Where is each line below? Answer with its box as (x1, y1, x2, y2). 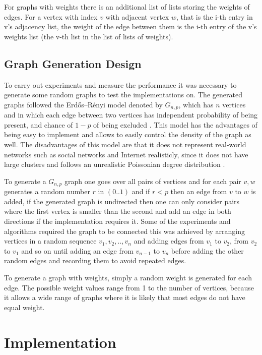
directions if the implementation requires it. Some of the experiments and (4, 216, 231, 226)
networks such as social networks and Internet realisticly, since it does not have (4, 149, 248, 159)
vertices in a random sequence (4, 235, 97, 246)
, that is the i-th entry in (176, 11, 253, 22)
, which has (178, 99, 214, 109)
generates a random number (4, 186, 90, 197)
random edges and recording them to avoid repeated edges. (4, 255, 186, 266)
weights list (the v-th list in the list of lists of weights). (4, 31, 173, 41)
